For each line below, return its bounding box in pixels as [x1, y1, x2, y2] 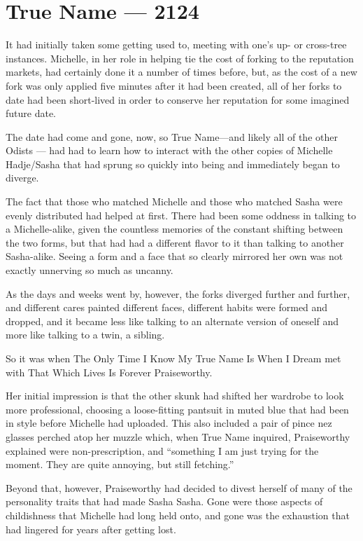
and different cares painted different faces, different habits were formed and [6, 300, 328, 315]
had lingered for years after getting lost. [6, 521, 176, 536]
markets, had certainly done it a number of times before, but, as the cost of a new [6, 64, 357, 79]
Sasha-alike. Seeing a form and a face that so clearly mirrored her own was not [6, 249, 343, 263]
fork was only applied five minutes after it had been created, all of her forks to [6, 78, 342, 93]
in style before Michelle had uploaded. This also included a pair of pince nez [6, 416, 332, 430]
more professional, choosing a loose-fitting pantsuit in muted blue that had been [6, 402, 349, 416]
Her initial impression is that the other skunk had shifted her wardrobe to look [6, 388, 344, 403]
